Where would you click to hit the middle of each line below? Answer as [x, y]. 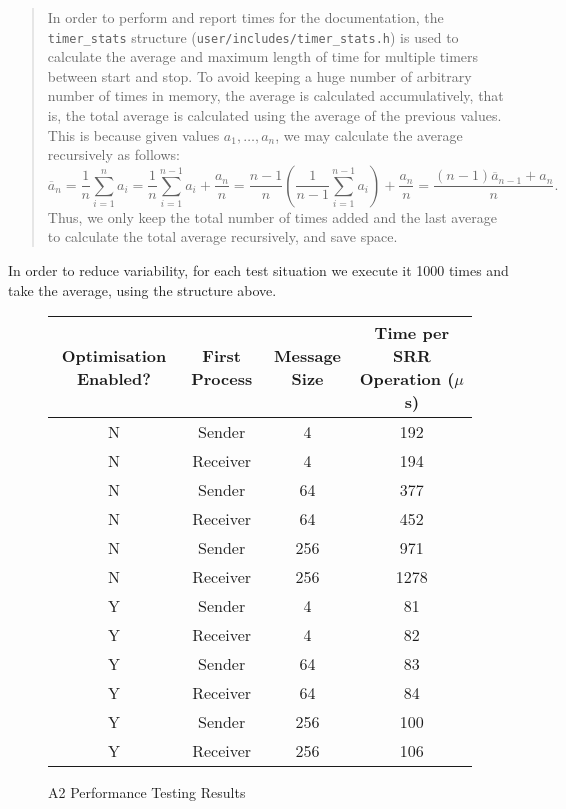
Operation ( [407, 379]
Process [222, 379]
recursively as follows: [113, 154]
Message [308, 356]
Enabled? [114, 379]
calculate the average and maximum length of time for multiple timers [263, 56]
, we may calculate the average [369, 134]
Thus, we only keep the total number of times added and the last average [272, 216]
